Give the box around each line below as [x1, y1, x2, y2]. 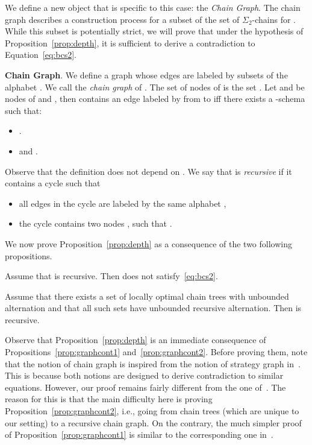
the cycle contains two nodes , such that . [19, 217, 172, 230]
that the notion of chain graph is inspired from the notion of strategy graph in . [5, 357, 301, 370]
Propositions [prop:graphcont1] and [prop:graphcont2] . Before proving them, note [5, 346, 308, 358]
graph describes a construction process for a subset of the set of [5, 13, 240, 25]
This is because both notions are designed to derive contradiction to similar [5, 369, 284, 382]
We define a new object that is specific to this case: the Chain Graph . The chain [5, 1, 301, 13]
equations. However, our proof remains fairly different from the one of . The [5, 380, 286, 393]
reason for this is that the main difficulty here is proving [5, 393, 213, 405]
